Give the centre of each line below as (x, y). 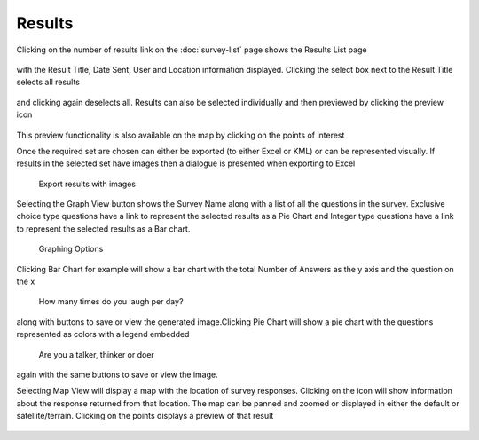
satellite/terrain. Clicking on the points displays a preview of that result (145, 416)
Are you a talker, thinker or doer (96, 354)
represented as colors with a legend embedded (103, 334)
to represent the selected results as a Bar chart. (103, 228)
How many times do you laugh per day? (111, 302)
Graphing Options (71, 249)
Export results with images (87, 184)
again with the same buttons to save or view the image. (117, 374)
